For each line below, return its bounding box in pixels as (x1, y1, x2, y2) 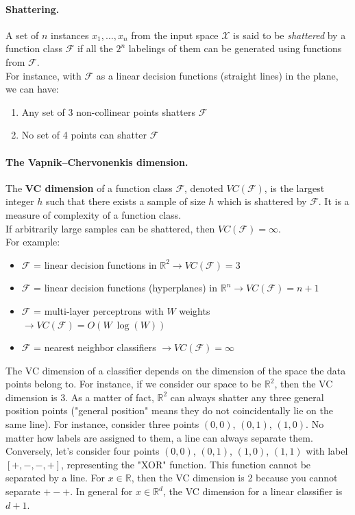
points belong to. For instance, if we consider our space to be (5, 376, 262, 391)
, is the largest (264, 180, 325, 195)
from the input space (131, 27, 219, 42)
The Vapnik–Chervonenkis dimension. (5, 154, 188, 169)
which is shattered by (217, 194, 307, 208)
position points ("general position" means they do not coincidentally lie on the (5, 403, 333, 418)
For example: (5, 235, 60, 249)
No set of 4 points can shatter (21, 128, 147, 142)
